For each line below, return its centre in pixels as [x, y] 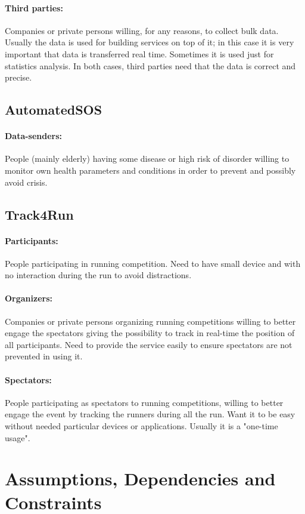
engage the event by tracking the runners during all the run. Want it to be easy [150, 414]
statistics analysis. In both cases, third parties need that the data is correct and [150, 65]
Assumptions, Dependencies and [140, 478]
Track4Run [39, 214]
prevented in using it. [44, 356]
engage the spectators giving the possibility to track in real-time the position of [150, 333]
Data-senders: [34, 136]
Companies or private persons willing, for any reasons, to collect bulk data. [142, 30]
